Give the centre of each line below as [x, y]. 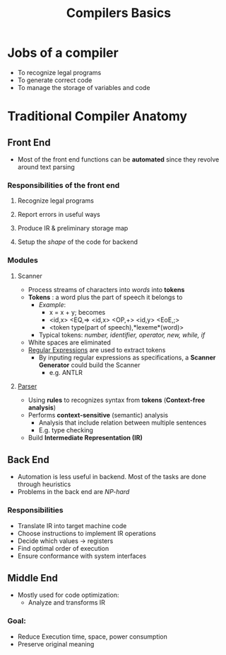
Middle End [32, 578]
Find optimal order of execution [63, 548]
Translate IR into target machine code [72, 525]
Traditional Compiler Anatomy [97, 117]
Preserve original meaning [56, 644]
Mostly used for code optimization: [68, 595]
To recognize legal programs [59, 72]
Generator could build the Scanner [89, 365]
